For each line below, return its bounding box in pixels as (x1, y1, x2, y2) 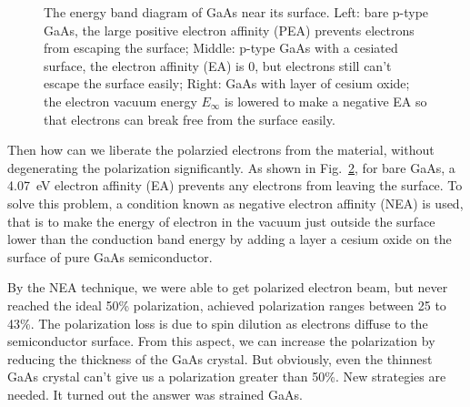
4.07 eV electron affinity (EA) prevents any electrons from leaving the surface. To (7, 176, 463, 195)
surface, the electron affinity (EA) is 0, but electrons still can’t (44, 56, 392, 75)
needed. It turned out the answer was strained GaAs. (7, 384, 303, 403)
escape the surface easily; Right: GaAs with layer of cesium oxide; (44, 74, 410, 93)
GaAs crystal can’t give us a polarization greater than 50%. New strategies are (7, 367, 446, 386)
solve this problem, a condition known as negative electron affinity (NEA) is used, (7, 193, 464, 212)
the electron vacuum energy (44, 91, 197, 110)
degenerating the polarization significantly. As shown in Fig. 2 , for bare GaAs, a (7, 158, 455, 177)
